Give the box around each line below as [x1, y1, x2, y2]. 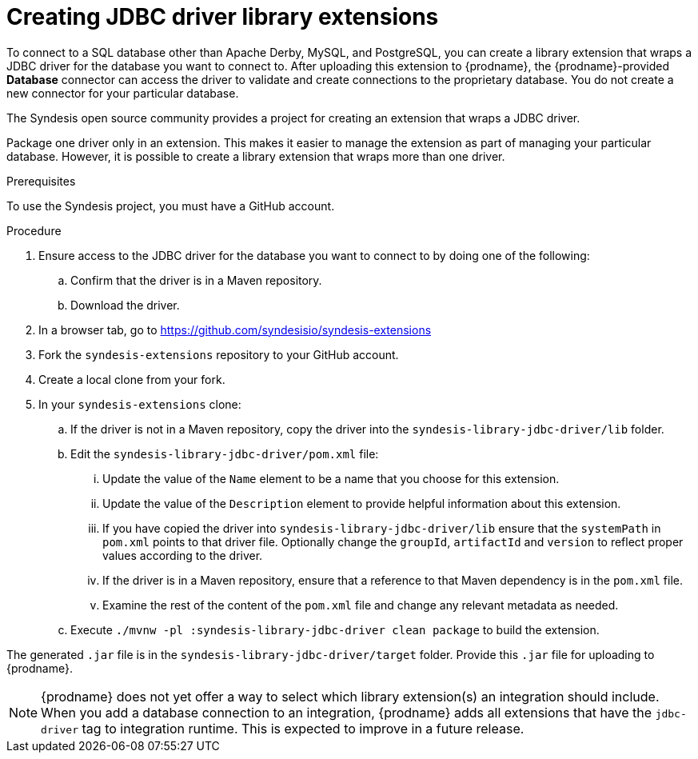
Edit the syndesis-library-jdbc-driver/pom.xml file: [70, 446, 379, 461]
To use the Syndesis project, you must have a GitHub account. [6, 198, 335, 213]
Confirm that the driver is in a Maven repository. [70, 273, 322, 287]
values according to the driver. [102, 548, 263, 562]
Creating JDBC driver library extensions [6, 3, 439, 30]
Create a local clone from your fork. [38, 372, 225, 386]
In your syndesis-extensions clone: [38, 397, 241, 411]
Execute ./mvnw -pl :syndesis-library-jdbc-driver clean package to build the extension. [70, 622, 600, 637]
